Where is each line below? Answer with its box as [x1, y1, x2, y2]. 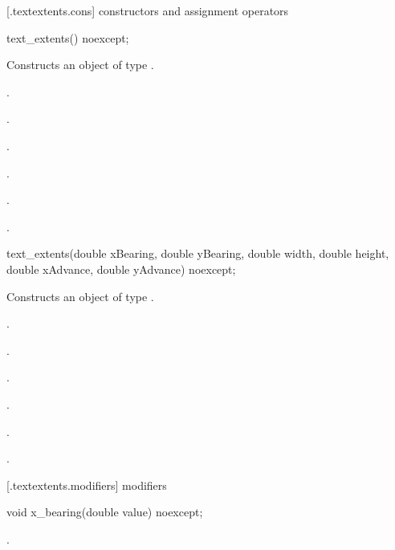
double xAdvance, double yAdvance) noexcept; [6, 260, 236, 277]
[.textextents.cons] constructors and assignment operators [6, 2, 289, 18]
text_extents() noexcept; [6, 29, 129, 46]
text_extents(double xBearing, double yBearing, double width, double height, [6, 245, 389, 262]
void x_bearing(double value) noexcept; [6, 503, 203, 520]
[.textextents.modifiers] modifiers [6, 476, 167, 493]
